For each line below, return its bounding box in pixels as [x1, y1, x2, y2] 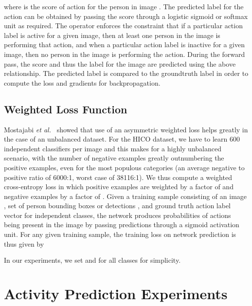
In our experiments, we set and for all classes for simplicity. [4, 255, 181, 265]
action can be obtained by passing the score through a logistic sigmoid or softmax [4, 11, 248, 21]
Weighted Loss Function [4, 101, 127, 116]
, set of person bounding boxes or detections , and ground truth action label [4, 200, 231, 211]
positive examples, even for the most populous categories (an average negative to [4, 162, 245, 172]
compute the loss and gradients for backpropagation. [4, 77, 161, 88]
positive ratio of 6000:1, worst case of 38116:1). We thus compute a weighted [4, 172, 232, 182]
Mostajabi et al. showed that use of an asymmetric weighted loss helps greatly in [4, 124, 248, 134]
